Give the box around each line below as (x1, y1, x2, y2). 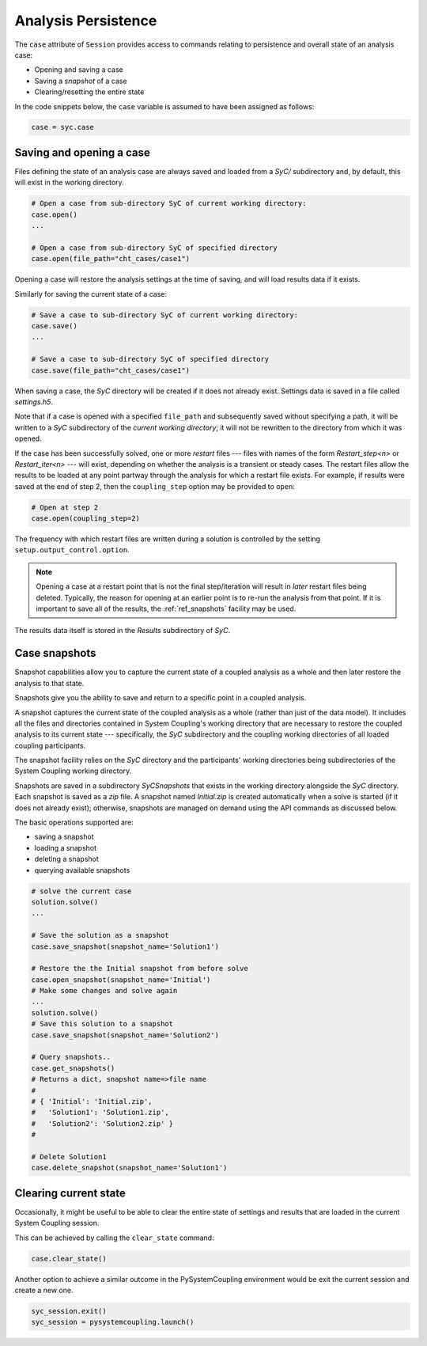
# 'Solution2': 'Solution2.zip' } (31, 1119, 174, 1128)
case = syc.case (31, 123, 95, 132)
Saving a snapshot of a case (34, 76, 127, 85)
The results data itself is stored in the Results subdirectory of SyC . (14, 626, 231, 635)
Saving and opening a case (14, 146, 150, 159)
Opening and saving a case (34, 65, 123, 74)
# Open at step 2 (31, 502, 99, 512)
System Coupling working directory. (14, 766, 132, 775)
